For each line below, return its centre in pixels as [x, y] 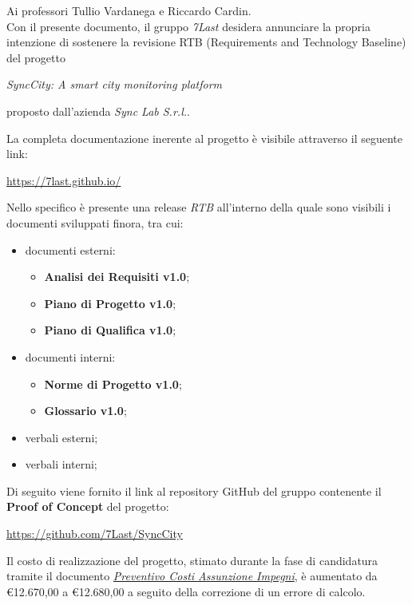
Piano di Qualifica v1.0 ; [110, 330]
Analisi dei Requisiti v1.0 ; [117, 277]
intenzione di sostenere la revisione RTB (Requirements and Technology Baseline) [206, 42]
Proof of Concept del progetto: [88, 506]
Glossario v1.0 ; [85, 411]
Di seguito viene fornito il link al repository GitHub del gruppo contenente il [194, 490]
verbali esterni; [61, 437]
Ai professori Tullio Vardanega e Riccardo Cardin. [129, 10]
